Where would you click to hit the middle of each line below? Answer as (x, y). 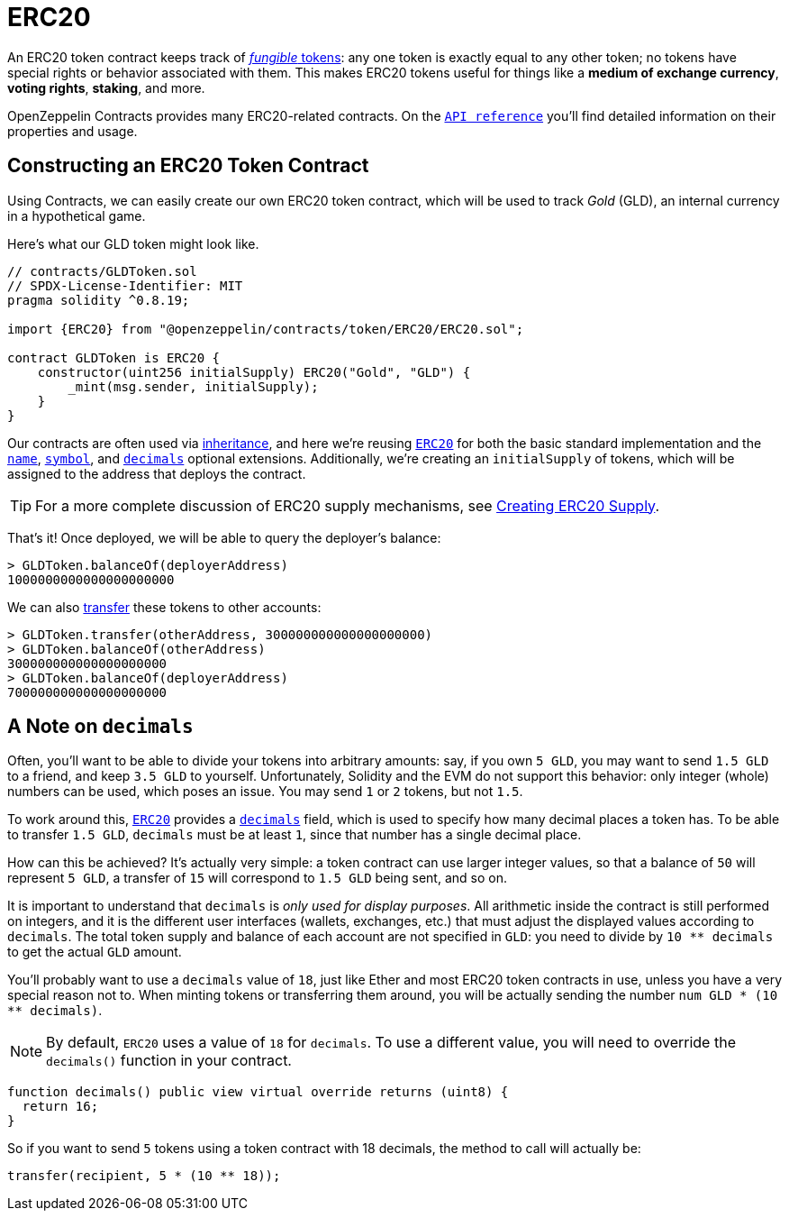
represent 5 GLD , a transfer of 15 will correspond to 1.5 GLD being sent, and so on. (257, 878)
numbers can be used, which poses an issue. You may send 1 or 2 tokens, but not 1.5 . (265, 792)
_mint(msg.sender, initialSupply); (193, 386)
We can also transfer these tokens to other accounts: (164, 607)
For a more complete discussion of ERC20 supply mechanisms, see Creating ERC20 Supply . (348, 505)
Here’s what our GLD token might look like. (133, 243)
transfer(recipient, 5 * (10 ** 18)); (144, 1176)
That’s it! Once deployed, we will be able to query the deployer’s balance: (224, 537)
